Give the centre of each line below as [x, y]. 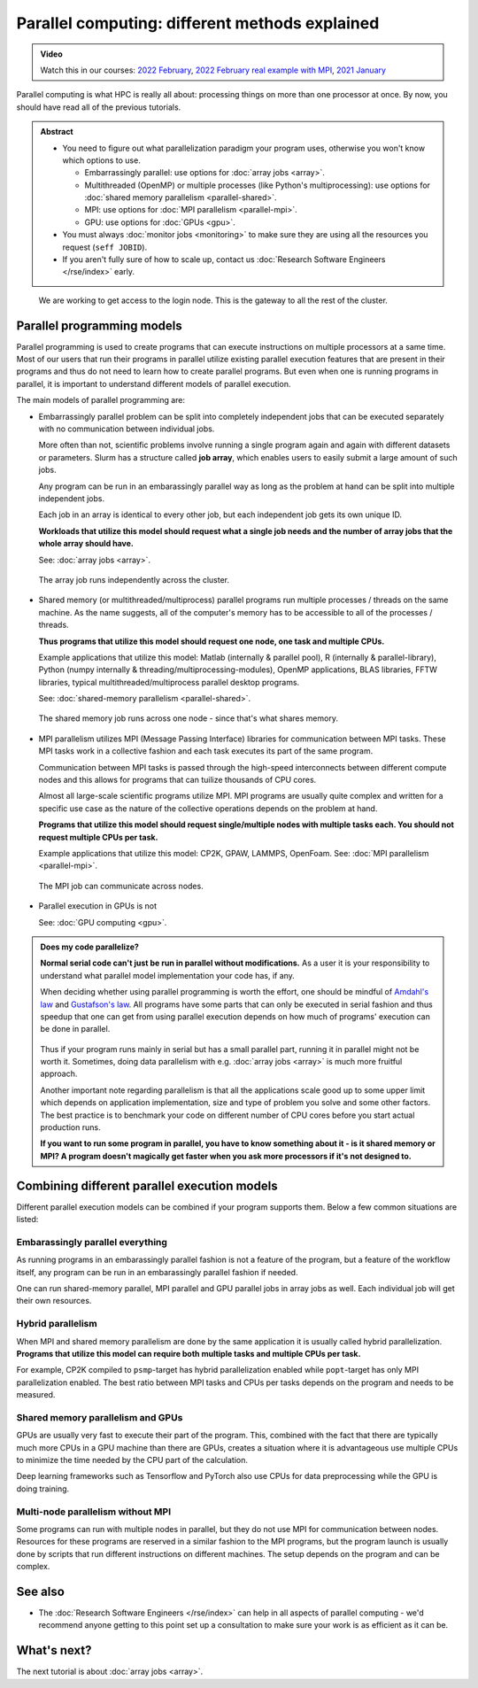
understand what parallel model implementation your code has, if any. [168, 975]
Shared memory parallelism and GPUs [100, 1417]
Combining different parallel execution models [147, 1185]
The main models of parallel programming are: [101, 400]
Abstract [57, 132]
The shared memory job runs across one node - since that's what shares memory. [188, 718]
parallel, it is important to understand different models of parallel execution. [154, 383]
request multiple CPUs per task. [98, 837]
